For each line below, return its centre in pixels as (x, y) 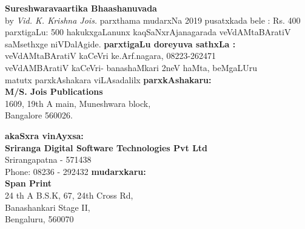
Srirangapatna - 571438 (48, 159)
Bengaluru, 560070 (39, 219)
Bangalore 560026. (39, 115)
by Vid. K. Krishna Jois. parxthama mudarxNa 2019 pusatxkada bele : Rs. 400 (153, 20)
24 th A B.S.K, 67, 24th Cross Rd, (69, 195)
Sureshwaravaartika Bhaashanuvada (81, 8)
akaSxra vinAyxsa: (44, 135)
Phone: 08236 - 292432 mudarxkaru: (75, 171)
